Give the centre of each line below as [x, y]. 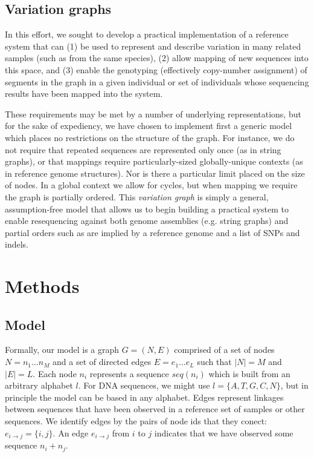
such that [214, 362]
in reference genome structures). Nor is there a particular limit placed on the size [155, 173]
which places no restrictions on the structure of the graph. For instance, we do [150, 137]
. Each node [55, 373]
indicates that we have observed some [224, 432]
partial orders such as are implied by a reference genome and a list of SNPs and [152, 232]
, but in [294, 385]
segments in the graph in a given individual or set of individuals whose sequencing [157, 81]
